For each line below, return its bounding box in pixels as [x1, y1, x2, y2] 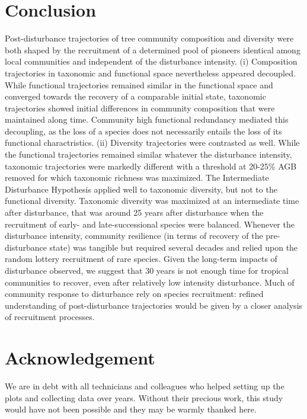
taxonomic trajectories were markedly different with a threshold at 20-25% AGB [5, 159, 297, 172]
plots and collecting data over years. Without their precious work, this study [5, 391, 283, 404]
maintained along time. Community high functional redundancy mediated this [5, 113, 289, 126]
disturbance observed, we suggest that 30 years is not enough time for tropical [5, 264, 289, 276]
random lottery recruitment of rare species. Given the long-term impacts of [5, 252, 277, 265]
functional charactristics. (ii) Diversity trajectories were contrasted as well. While [5, 136, 300, 149]
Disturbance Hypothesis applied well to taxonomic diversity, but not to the [5, 183, 277, 195]
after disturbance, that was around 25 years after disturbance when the [5, 206, 264, 219]
